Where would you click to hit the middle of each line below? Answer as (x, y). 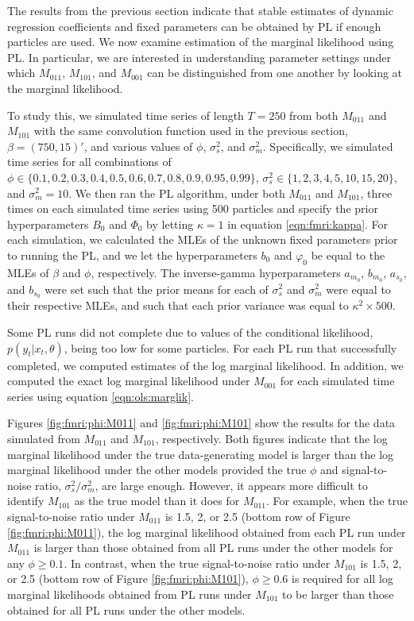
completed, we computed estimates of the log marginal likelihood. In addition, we (205, 365)
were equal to (358, 289)
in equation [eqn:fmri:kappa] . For (308, 224)
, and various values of (138, 146)
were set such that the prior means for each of (157, 289)
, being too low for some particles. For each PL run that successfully (230, 347)
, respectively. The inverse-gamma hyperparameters (216, 272)
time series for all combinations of (89, 162)
